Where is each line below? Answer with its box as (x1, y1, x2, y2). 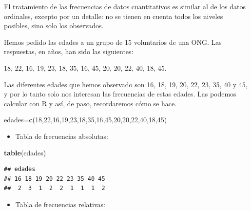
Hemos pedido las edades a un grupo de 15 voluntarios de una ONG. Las (4, 37, 222, 47)
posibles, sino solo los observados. (4, 20, 104, 31)
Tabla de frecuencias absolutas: (15, 131, 108, 141)
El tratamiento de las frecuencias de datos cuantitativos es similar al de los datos (4, 1, 246, 11)
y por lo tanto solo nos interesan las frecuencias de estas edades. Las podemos (4, 89, 236, 99)
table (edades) (4, 147, 46, 157)
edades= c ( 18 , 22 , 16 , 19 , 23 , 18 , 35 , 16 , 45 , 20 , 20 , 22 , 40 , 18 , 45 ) (4, 115, 167, 125)
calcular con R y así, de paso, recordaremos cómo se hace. (4, 98, 177, 108)
